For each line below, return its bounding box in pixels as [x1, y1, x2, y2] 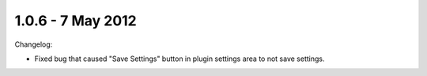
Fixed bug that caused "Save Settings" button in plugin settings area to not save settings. [34, 54, 325, 63]
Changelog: [14, 40, 53, 49]
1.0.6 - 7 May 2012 [14, 12, 138, 29]
